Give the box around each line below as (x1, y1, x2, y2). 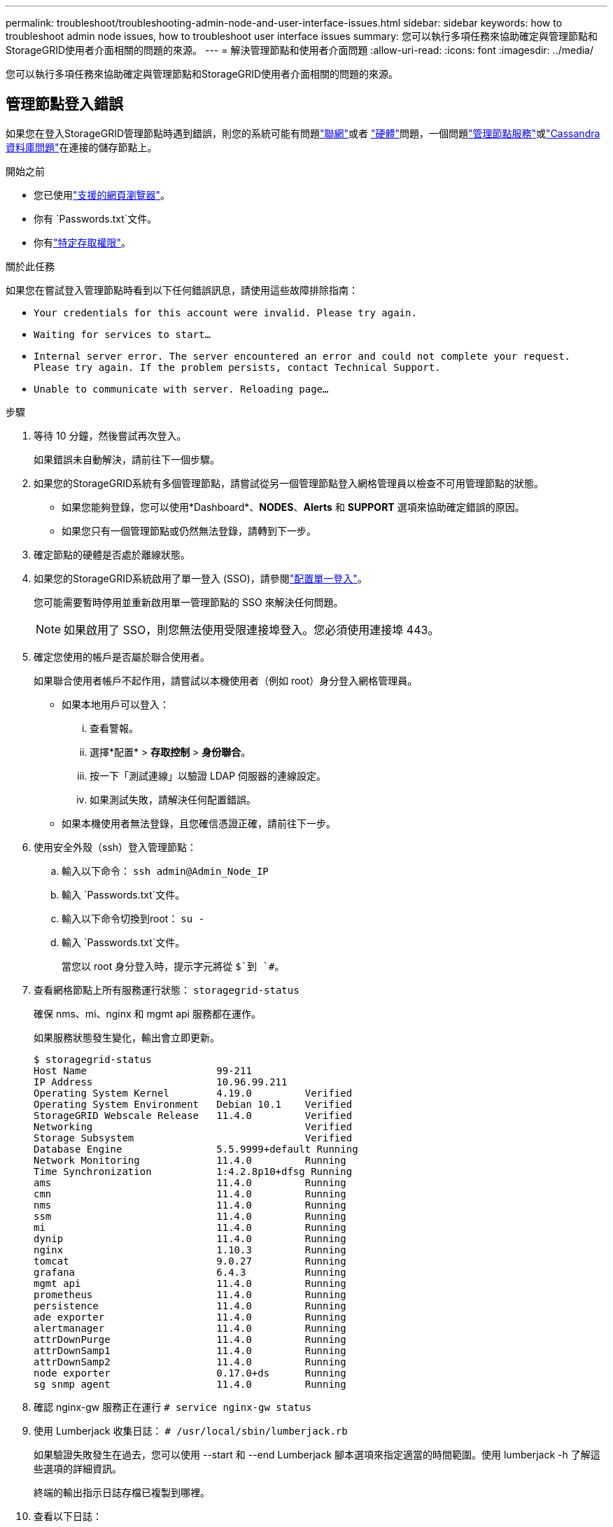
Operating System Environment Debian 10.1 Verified (34, 1098, 353, 1110)
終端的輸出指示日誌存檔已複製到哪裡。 (34, 1486, 210, 1498)
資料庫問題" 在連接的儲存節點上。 (6, 141, 157, 153)
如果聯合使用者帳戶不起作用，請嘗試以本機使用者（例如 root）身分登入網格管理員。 (34, 674, 418, 687)
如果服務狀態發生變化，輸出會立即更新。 (34, 1031, 220, 1043)
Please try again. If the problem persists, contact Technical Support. (34, 361, 441, 373)
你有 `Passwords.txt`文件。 (34, 212, 157, 225)
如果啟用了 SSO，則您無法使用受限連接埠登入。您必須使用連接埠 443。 (64, 622, 439, 637)
